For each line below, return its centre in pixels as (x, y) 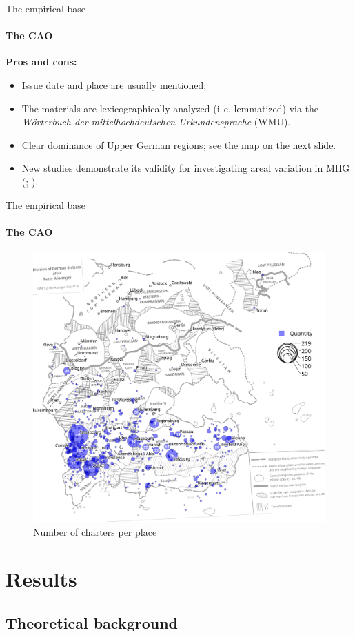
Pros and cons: (41, 62)
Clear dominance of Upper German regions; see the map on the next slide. (179, 144)
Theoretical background (92, 623)
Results (41, 579)
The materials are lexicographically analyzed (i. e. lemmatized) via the (170, 108)
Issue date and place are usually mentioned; (114, 84)
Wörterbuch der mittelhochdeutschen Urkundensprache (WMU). (156, 122)
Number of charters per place (95, 531)
